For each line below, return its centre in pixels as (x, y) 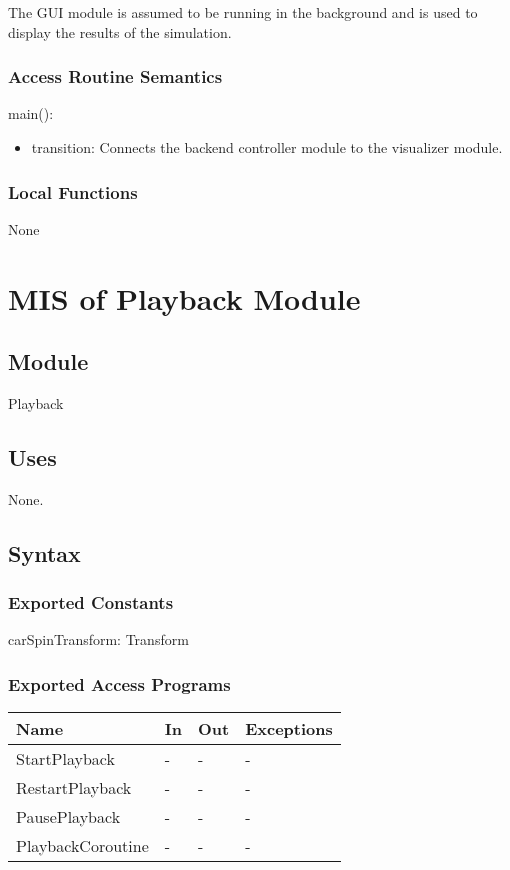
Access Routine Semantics (115, 76)
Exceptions (289, 729)
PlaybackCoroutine (82, 846)
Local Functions (73, 191)
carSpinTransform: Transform (98, 639)
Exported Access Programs (119, 683)
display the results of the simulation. (120, 31)
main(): (31, 113)
